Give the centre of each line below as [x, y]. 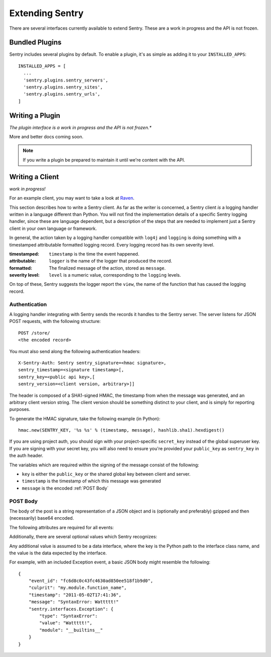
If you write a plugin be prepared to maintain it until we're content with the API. [104, 160]
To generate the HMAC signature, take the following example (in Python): [85, 419]
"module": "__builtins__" [71, 630]
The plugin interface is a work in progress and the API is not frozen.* [80, 127]
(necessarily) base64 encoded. [42, 518]
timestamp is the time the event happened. [94, 254]
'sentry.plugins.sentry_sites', [63, 87]
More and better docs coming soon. [46, 137]
